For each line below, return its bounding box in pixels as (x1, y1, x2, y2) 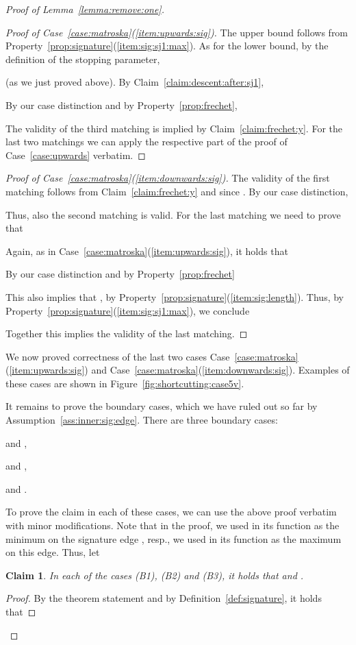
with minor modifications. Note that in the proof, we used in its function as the (5, 518, 340, 533)
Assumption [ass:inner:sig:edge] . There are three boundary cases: (5, 413, 278, 427)
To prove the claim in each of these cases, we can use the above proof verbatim (5, 504, 337, 519)
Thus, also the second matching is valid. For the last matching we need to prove (5, 207, 341, 221)
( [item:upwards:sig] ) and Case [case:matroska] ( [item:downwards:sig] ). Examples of (5, 363, 350, 377)
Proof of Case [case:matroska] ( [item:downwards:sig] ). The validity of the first (5, 171, 330, 185)
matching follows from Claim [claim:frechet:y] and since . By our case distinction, (5, 184, 348, 198)
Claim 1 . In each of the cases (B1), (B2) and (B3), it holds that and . (5, 568, 304, 582)
